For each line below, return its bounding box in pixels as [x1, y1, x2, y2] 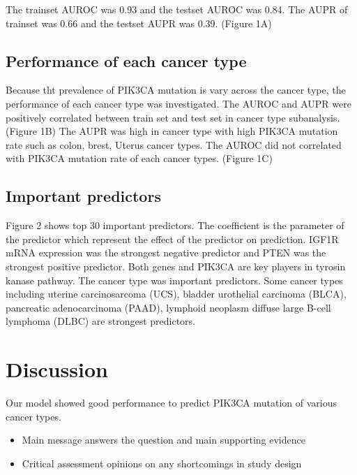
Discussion [6, 355, 108, 383]
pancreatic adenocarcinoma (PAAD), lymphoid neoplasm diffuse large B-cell [6, 300, 331, 314]
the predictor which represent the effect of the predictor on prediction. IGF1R [6, 231, 339, 246]
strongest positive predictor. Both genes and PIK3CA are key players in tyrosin [6, 258, 346, 273]
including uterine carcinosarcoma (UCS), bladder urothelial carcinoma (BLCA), [6, 286, 347, 301]
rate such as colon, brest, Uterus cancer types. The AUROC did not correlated [6, 137, 342, 152]
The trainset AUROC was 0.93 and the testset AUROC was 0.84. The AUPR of [6, 2, 348, 16]
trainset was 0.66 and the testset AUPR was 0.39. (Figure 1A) [6, 15, 272, 30]
